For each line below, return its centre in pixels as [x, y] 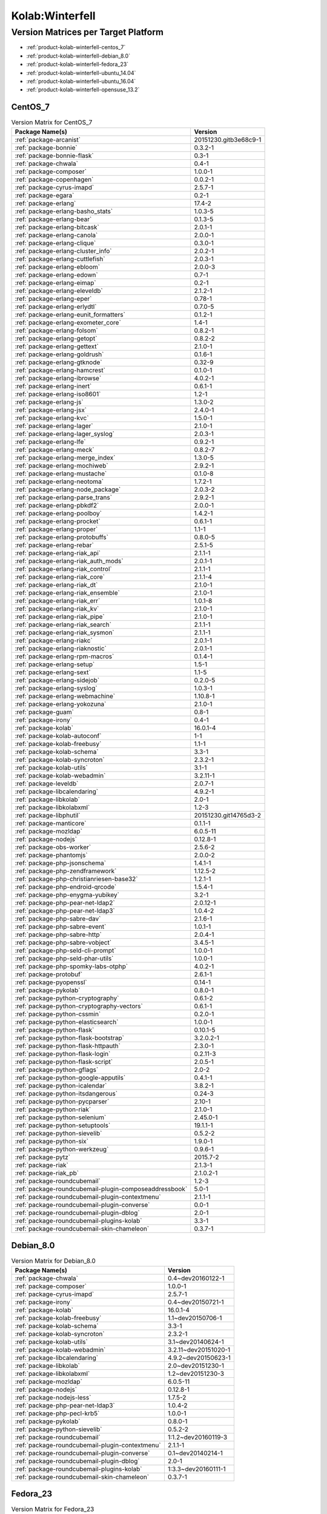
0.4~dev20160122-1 [196, 1278]
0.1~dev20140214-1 [195, 1453]
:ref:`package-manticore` [51, 823]
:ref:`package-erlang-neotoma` [59, 481]
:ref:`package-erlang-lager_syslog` [65, 434]
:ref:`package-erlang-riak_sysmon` [64, 632]
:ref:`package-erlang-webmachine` [65, 696]
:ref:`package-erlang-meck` [54, 449]
